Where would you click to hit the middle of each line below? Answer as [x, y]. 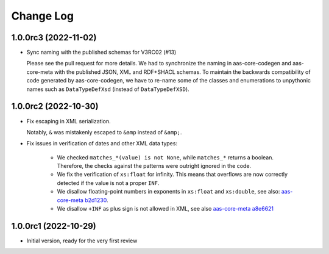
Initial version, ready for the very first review [82, 241]
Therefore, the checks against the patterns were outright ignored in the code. [154, 166]
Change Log [43, 16]
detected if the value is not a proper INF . [108, 183]
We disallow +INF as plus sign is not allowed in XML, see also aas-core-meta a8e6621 [165, 209]
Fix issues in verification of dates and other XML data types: [102, 143]
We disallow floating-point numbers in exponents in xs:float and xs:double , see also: [168, 192]
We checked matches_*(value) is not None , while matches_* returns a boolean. [165, 157]
